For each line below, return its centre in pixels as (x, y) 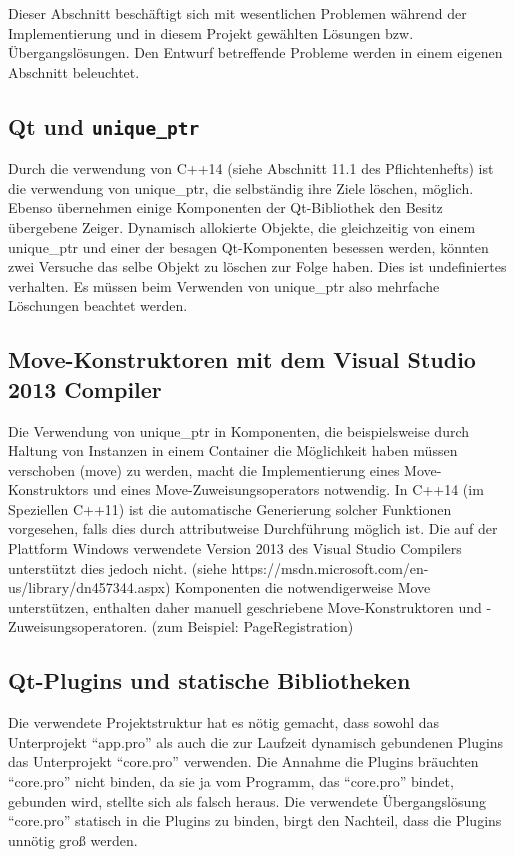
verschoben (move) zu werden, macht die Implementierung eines (204, 469)
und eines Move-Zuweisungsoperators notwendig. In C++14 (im (288, 489)
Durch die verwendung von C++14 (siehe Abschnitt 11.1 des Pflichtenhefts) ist (251, 168)
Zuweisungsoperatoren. (78, 626)
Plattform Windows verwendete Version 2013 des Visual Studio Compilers (235, 548)
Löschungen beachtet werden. (98, 305)
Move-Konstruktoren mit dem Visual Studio (242, 359)
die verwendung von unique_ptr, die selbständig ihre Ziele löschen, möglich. (241, 187)
